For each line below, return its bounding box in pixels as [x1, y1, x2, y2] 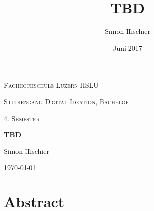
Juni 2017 [113, 42, 142, 53]
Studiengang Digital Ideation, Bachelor [4, 96, 129, 106]
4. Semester [4, 113, 40, 123]
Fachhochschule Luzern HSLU [4, 80, 99, 90]
